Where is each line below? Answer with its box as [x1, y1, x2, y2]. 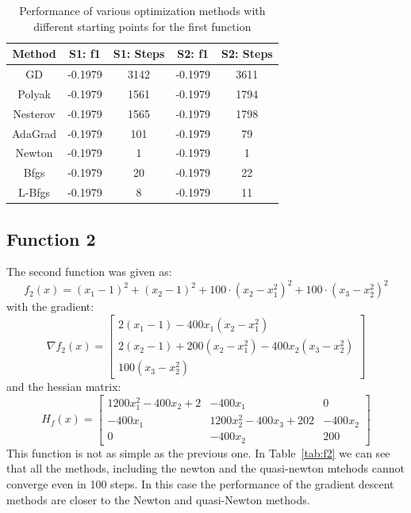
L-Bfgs [18, 184, 51, 201]
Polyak [17, 85, 51, 101]
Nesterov [13, 105, 56, 121]
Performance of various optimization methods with [19, 2, 266, 18]
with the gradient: [6, 298, 94, 315]
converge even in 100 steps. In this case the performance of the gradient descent [6, 475, 394, 492]
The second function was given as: [6, 263, 172, 280]
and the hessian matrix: [6, 378, 121, 395]
